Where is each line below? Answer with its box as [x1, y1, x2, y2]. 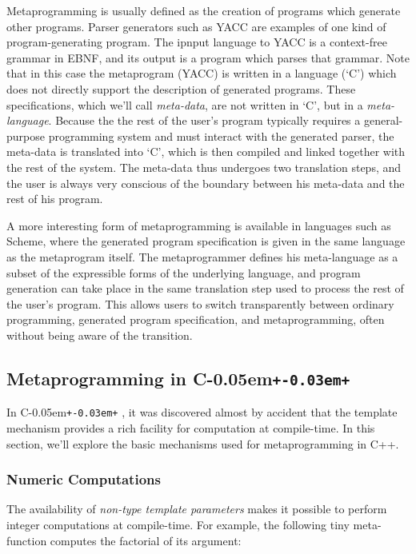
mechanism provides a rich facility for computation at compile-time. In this [6, 419, 375, 436]
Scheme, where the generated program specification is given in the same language [6, 233, 406, 249]
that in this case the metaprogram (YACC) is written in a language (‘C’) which [6, 65, 397, 82]
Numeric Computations [6, 469, 161, 489]
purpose [6, 127, 45, 144]
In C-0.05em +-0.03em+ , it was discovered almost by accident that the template [6, 404, 398, 420]
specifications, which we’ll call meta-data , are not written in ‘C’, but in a [6, 96, 363, 113]
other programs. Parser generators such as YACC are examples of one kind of [6, 18, 386, 34]
